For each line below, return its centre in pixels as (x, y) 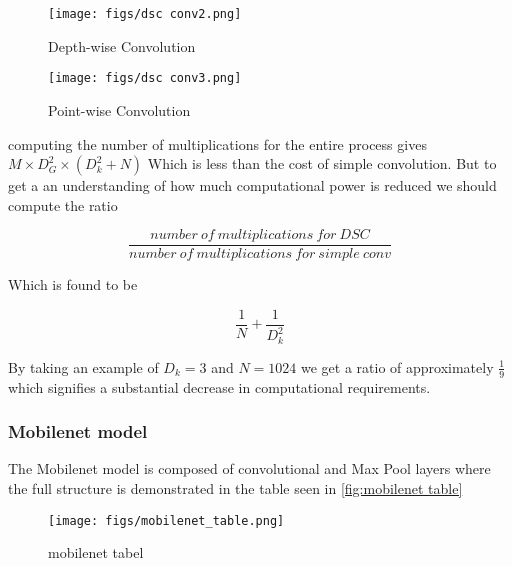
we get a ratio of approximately (397, 366)
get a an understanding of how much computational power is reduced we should (252, 185)
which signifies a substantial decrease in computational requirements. (219, 386)
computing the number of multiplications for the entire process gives (217, 143)
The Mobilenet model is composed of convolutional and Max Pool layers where (249, 468)
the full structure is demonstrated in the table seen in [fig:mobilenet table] (235, 488)
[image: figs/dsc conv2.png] (145, 14)
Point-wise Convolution (119, 109)
